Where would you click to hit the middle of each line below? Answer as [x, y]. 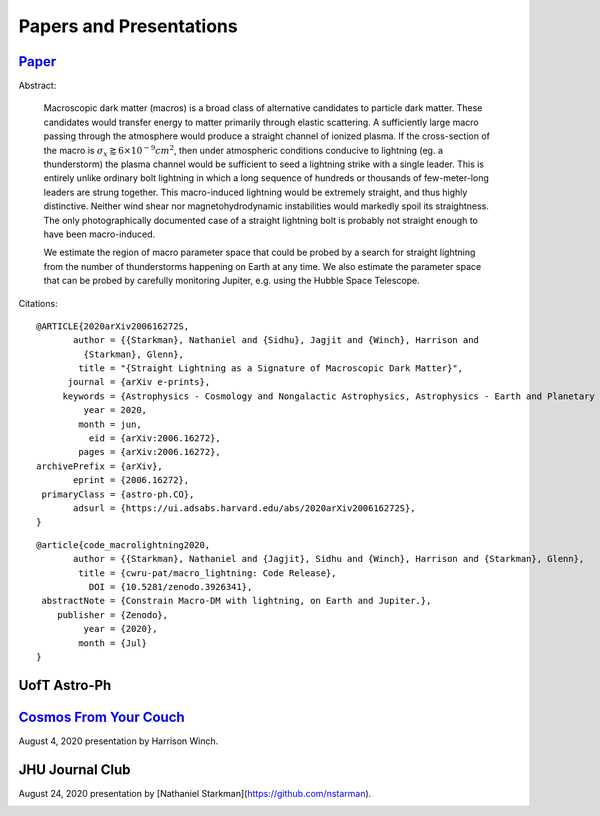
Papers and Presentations [128, 26]
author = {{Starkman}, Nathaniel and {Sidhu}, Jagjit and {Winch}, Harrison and [276, 340]
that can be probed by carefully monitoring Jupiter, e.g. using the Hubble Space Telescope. [231, 281]
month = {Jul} [113, 643]
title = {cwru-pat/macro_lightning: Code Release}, [207, 573]
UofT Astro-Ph [65, 685]
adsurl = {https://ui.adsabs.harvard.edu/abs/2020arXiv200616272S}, [244, 508]
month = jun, [110, 424]
